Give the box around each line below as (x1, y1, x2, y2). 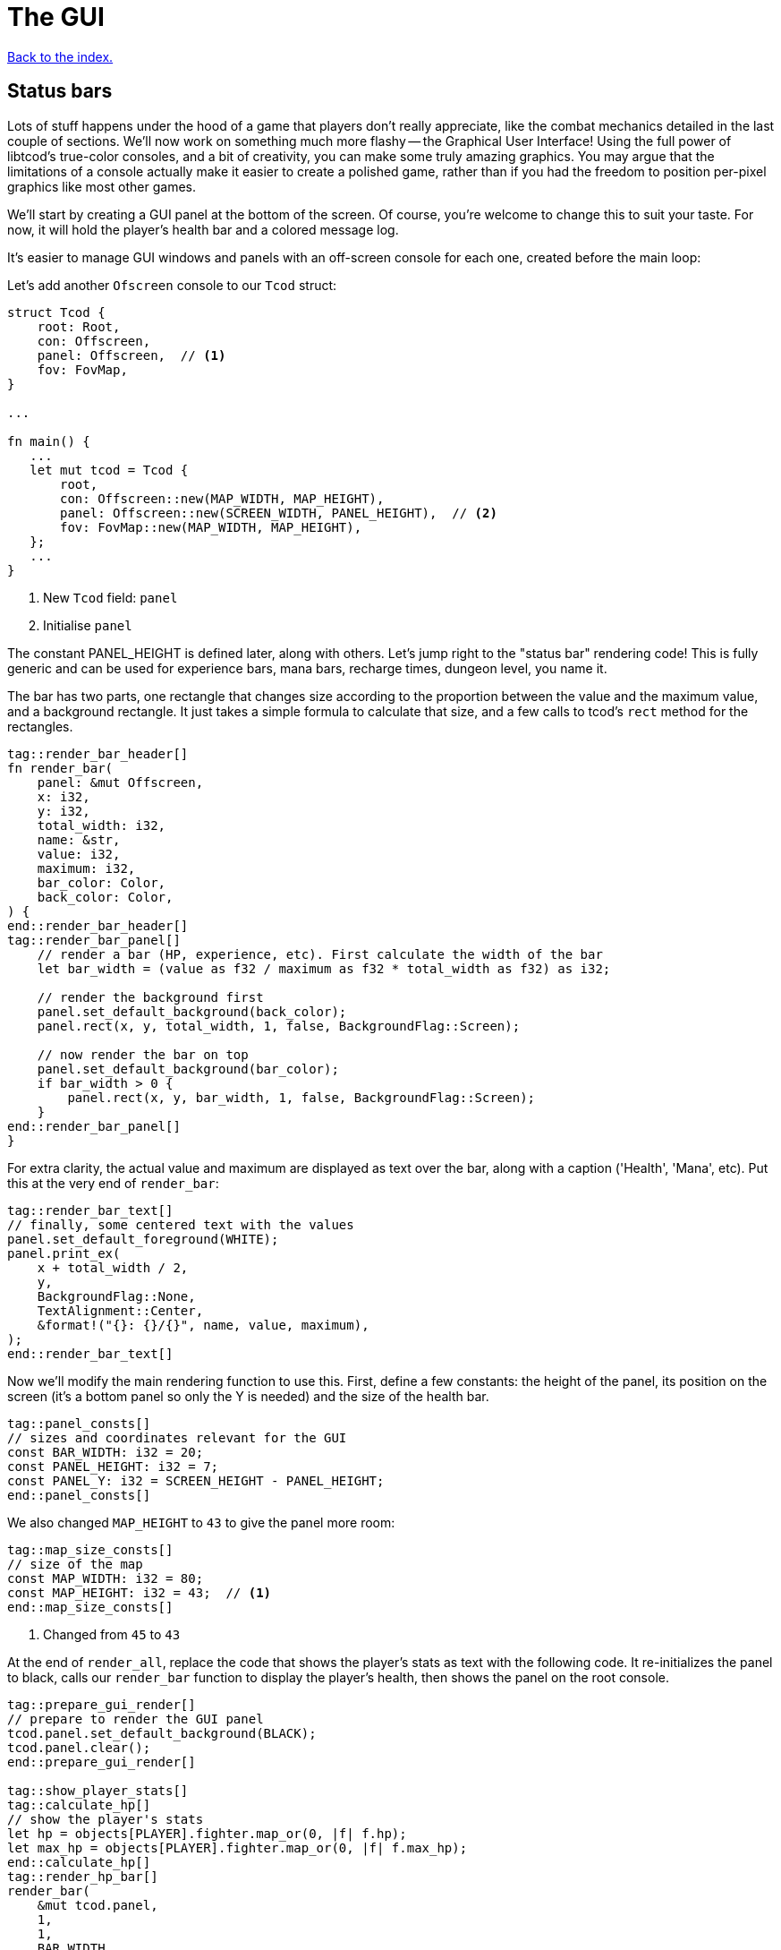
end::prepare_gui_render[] (7, 1754, 196, 1769)
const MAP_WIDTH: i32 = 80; (7, 1570, 204, 1586)
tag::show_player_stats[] (7, 1783, 189, 1798)
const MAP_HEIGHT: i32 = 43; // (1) (7, 1585, 272, 1600)
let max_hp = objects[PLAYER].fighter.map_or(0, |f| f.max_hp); (7, 1840, 468, 1855)
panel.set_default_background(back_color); (37, 1004, 347, 1019)
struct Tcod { (7, 304, 106, 320)
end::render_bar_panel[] (7, 1118, 181, 1133)
